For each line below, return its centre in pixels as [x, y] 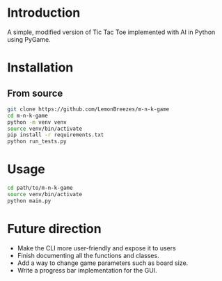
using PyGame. [29, 39]
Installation [40, 68]
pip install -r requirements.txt [56, 135]
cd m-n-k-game [28, 115]
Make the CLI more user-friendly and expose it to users [96, 248]
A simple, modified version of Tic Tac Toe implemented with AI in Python [111, 32]
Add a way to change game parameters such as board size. [103, 263]
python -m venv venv [37, 122]
